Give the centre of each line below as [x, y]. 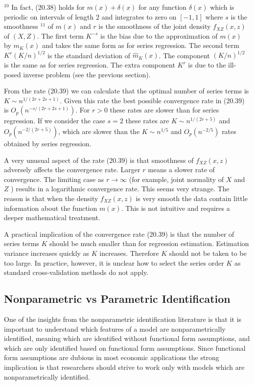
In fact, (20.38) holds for [48, 7]
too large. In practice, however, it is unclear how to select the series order [114, 262]
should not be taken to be [208, 253]
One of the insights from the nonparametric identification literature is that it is [123, 319]
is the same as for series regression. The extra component [90, 65]
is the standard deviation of [89, 55]
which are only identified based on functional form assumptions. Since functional [125, 348]
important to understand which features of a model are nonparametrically [115, 328]
